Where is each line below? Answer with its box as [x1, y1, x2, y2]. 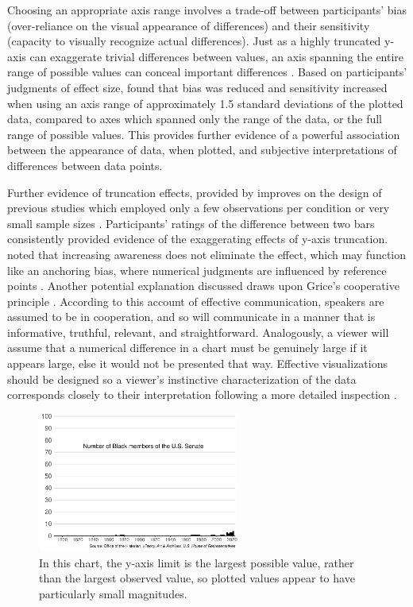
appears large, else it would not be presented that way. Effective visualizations [7, 355, 388, 372]
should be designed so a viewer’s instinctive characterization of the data [7, 370, 357, 387]
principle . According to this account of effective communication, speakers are [7, 292, 384, 309]
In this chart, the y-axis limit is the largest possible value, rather [39, 554, 354, 570]
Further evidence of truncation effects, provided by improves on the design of [7, 184, 382, 200]
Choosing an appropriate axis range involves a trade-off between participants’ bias [7, 2, 407, 17]
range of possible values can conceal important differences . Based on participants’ [7, 64, 407, 80]
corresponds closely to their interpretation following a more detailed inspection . [7, 386, 397, 403]
